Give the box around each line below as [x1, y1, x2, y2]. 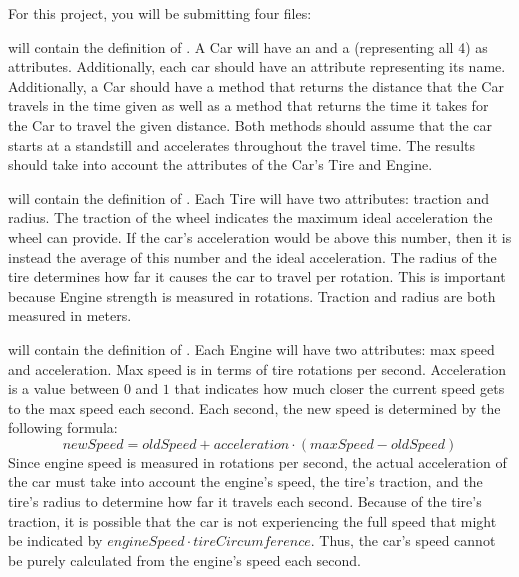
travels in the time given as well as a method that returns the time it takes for [8, 95, 489, 116]
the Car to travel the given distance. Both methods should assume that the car [8, 114, 493, 135]
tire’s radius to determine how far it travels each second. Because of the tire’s [8, 491, 482, 512]
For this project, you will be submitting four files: [8, 3, 312, 23]
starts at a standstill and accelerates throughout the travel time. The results [8, 134, 475, 155]
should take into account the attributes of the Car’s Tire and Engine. [8, 154, 433, 175]
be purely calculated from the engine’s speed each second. [8, 549, 362, 570]
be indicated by [8, 530, 103, 551]
